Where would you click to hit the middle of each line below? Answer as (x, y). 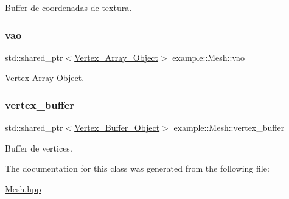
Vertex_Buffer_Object (117, 127)
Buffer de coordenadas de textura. (68, 7)
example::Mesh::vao (209, 57)
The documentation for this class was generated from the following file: (137, 168)
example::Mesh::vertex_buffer (229, 127)
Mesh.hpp (23, 189)
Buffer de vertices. (39, 148)
